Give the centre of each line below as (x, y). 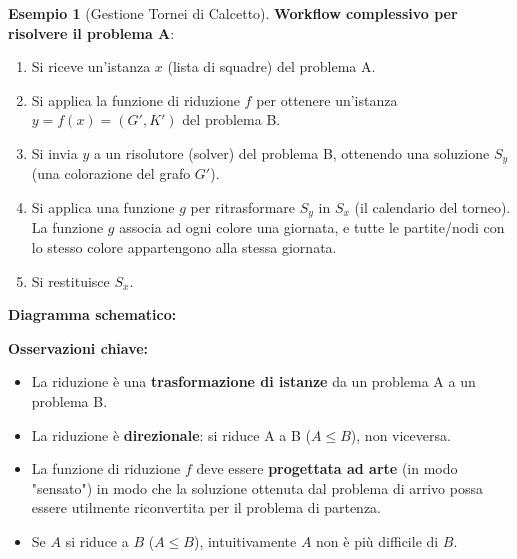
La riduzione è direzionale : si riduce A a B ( (171, 434)
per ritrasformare (243, 207)
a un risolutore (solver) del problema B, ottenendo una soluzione (291, 152)
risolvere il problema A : (91, 32)
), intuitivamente (245, 541)
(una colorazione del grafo (111, 173)
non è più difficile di (377, 541)
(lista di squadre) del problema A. (271, 66)
